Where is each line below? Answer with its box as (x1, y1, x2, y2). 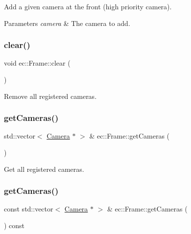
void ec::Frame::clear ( (4, 58, 71, 68)
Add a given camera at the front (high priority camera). (4, 1, 172, 11)
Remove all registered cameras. (4, 91, 97, 101)
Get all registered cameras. (4, 164, 84, 174)
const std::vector (4, 204, 53, 214)
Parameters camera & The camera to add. (4, 18, 130, 28)
